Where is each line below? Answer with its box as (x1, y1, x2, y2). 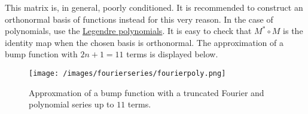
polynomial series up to (29, 98, 114, 110)
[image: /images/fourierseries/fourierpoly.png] (29, 69, 226, 78)
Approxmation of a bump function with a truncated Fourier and (29, 86, 264, 98)
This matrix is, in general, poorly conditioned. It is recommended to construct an (5, 1, 303, 13)
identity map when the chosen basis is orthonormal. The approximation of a (5, 36, 283, 48)
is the (283, 24, 303, 37)
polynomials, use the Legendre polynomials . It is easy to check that (5, 24, 252, 37)
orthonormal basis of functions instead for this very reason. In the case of (5, 13, 273, 25)
